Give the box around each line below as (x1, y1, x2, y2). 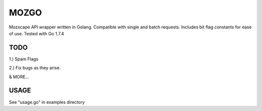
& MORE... (9, 74, 29, 80)
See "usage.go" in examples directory (9, 99, 85, 105)
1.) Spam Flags (9, 56, 39, 62)
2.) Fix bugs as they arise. (9, 65, 61, 71)
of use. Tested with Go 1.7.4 (9, 30, 65, 36)
